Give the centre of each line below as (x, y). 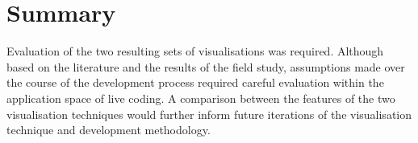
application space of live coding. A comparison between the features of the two (201, 98)
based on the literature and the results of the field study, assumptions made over (206, 66)
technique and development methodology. (109, 130)
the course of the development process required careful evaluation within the (195, 82)
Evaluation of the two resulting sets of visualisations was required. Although (195, 51)
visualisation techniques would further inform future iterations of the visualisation (209, 114)
